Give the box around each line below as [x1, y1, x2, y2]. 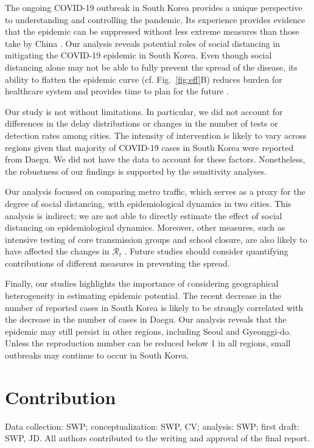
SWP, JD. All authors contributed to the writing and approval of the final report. [5, 432, 310, 444]
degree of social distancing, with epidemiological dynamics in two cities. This [5, 197, 291, 209]
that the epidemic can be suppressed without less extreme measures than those [5, 25, 299, 38]
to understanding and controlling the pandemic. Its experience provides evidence [5, 13, 305, 26]
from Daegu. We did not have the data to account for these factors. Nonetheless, [5, 153, 305, 166]
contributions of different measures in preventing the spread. [5, 256, 230, 269]
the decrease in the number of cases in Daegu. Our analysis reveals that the [5, 313, 287, 326]
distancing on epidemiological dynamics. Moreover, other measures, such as [5, 221, 285, 234]
